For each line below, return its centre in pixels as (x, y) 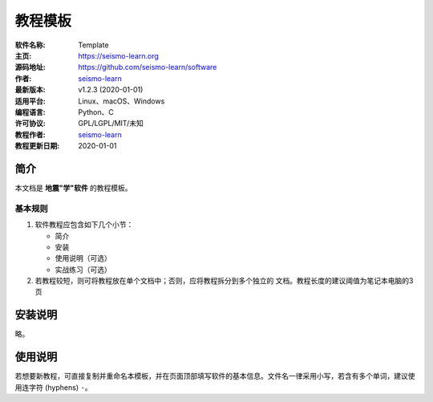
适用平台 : (30, 101)
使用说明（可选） (83, 258)
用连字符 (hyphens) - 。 (53, 387)
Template (93, 45)
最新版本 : (30, 90)
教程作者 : (30, 134)
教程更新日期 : (37, 146)
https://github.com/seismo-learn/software (148, 67)
